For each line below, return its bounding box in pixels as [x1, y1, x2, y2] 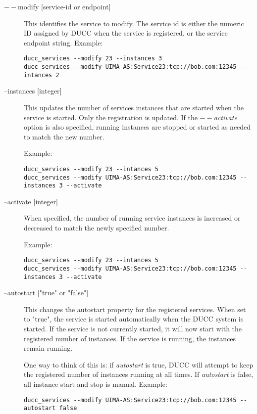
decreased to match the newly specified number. [24, 223, 169, 233]
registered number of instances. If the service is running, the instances [24, 333, 236, 343]
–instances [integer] [4, 86, 62, 96]
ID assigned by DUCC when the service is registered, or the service [24, 28, 228, 38]
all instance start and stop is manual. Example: [24, 378, 167, 389]
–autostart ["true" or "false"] [4, 287, 89, 298]
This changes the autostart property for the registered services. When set [24, 304, 246, 314]
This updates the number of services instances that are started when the [24, 102, 244, 112]
